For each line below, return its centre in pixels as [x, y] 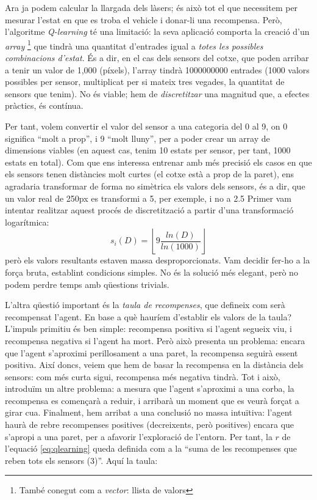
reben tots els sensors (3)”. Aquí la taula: [81, 460]
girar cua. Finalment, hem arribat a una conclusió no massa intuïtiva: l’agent [149, 412]
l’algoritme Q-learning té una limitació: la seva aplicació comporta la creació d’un [157, 31]
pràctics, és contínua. [44, 105]
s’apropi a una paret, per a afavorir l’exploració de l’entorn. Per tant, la [139, 436]
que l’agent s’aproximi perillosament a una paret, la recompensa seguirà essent [151, 352]
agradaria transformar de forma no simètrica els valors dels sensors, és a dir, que [155, 186]
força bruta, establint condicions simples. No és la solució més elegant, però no [151, 272]
